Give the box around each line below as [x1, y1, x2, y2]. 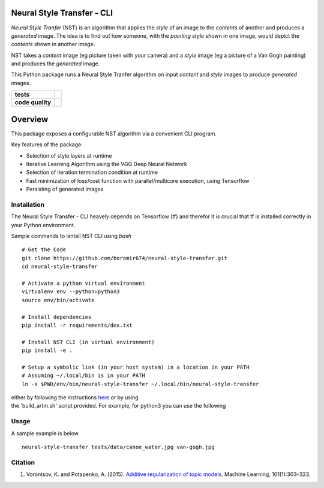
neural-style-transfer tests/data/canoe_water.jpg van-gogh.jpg [22, 444, 215, 450]
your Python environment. [11, 221, 76, 228]
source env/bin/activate [22, 297, 95, 303]
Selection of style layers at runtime [26, 152, 112, 159]
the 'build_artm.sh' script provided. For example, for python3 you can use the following [11, 402, 226, 409]
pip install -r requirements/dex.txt [22, 321, 133, 329]
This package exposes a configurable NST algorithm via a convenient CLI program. [11, 129, 217, 137]
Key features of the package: [11, 141, 83, 148]
